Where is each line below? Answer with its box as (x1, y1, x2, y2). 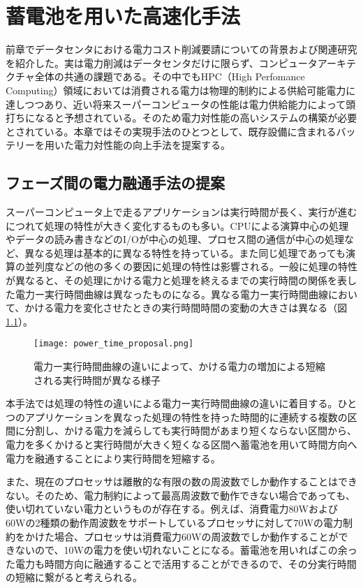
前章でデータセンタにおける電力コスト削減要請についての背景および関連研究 (6, 42, 357, 57)
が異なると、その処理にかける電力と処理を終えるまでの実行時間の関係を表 (6, 273, 348, 288)
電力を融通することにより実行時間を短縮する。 (6, 450, 221, 465)
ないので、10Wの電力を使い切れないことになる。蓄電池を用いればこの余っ (15, 543, 357, 557)
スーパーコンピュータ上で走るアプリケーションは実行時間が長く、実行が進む (6, 205, 357, 219)
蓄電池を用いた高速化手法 (6, 1, 241, 30)
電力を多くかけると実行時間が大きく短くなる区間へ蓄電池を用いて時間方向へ (6, 437, 357, 452)
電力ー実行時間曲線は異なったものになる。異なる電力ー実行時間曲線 (15, 286, 328, 301)
